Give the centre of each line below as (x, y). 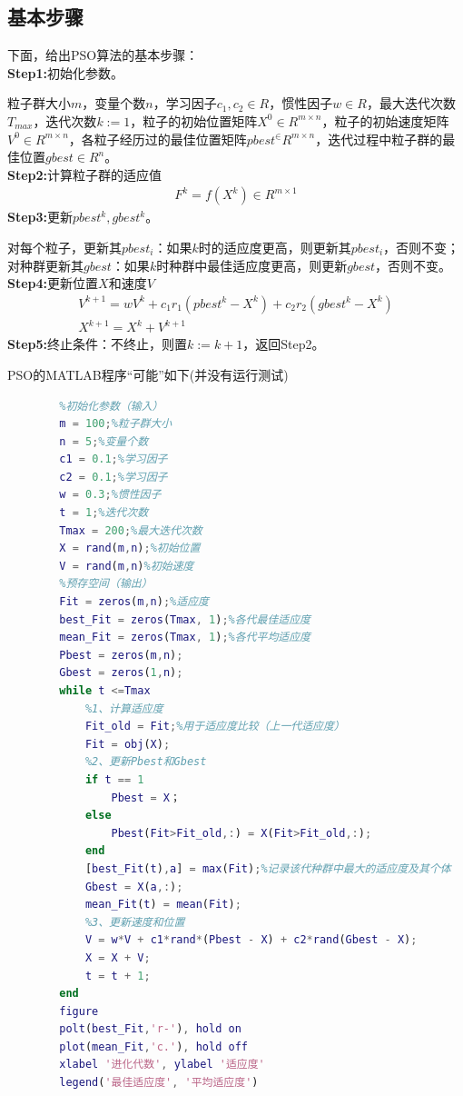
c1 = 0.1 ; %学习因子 (113, 459)
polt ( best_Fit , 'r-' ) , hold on (150, 1029)
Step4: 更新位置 (53, 283)
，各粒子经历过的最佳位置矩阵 (158, 139)
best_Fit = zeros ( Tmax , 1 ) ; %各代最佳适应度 (185, 619)
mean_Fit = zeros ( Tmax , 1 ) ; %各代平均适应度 (185, 638)
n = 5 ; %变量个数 (104, 441)
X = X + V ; (118, 957)
